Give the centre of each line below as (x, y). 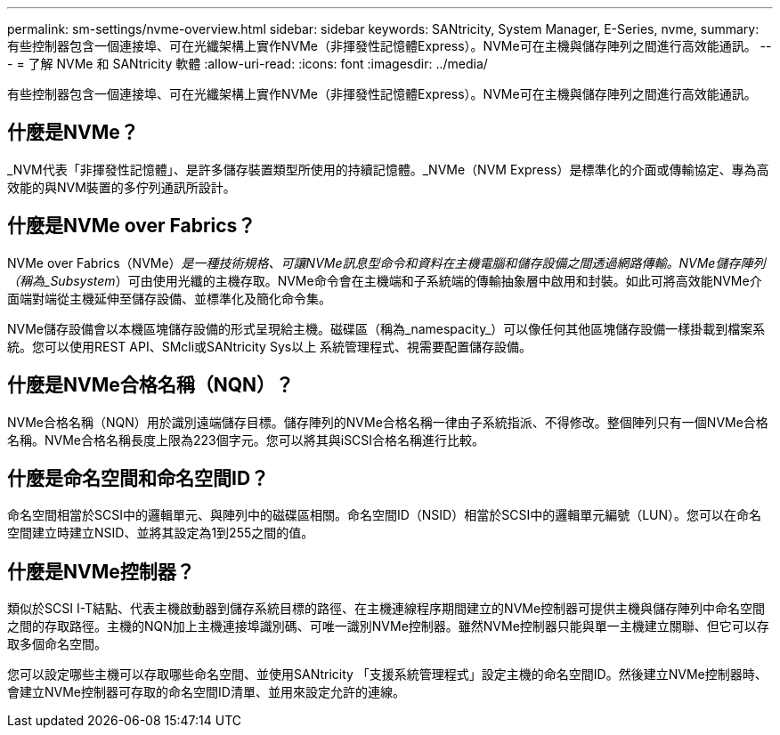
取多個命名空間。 (57, 644)
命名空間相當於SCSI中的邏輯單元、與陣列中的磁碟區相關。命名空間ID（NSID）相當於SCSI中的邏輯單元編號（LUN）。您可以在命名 (385, 515)
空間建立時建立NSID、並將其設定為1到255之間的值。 (161, 533)
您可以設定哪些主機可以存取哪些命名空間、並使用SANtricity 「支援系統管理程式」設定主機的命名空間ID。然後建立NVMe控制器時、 (387, 674)
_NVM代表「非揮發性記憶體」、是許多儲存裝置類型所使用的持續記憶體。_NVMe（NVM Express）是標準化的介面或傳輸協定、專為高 (388, 169)
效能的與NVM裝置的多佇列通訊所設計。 (122, 187)
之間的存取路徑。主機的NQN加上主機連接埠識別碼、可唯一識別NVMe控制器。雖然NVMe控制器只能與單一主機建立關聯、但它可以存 (388, 626)
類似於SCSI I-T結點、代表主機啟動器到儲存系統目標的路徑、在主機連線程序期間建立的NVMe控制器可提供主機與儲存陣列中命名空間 (386, 609)
